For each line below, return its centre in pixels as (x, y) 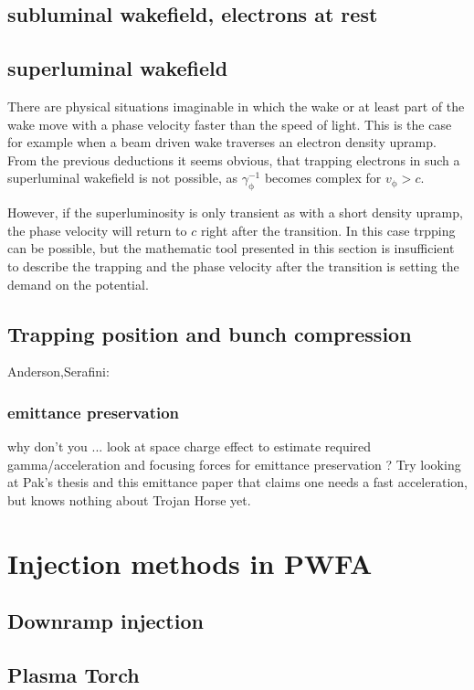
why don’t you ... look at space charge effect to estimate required (190, 446)
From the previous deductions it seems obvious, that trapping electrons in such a (234, 159)
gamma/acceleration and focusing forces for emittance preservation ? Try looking (234, 464)
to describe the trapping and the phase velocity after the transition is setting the (233, 265)
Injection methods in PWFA (190, 563)
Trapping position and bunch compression (210, 333)
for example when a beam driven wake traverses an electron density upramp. (222, 142)
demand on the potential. (78, 284)
